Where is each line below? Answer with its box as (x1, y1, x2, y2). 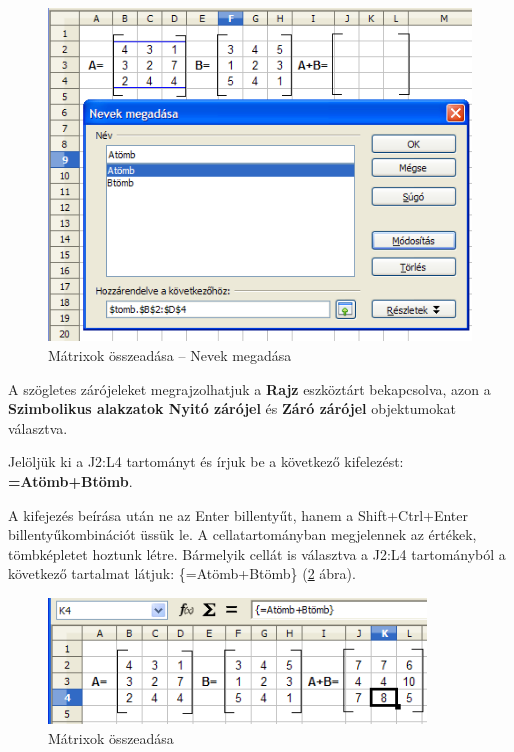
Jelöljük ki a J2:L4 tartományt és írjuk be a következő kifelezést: (8, 451, 404, 472)
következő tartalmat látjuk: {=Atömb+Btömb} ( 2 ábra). (8, 563, 356, 584)
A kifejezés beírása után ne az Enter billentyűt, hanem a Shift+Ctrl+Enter (8, 504, 469, 525)
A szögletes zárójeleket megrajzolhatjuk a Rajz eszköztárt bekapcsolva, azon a (8, 378, 491, 399)
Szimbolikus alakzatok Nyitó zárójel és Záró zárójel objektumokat (8, 398, 457, 419)
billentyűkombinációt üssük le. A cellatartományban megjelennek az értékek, (8, 524, 477, 545)
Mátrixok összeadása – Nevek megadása (48, 344, 292, 365)
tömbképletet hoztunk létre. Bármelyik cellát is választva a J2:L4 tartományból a (8, 543, 506, 564)
